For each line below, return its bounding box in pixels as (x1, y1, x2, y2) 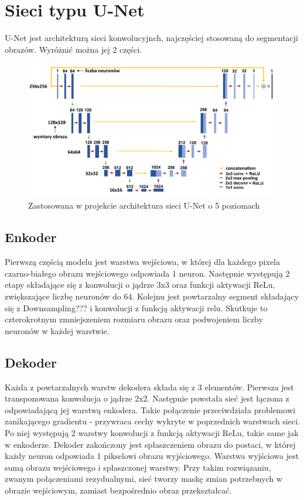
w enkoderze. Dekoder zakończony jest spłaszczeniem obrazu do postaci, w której (5, 438, 296, 450)
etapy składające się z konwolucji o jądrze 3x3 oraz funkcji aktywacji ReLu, (5, 278, 275, 291)
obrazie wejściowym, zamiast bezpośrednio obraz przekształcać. (5, 484, 232, 496)
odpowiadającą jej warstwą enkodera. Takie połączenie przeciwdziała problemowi (5, 403, 296, 416)
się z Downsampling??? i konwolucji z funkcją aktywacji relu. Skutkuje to (5, 301, 268, 314)
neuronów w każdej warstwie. (5, 324, 110, 336)
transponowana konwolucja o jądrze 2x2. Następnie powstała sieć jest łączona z (5, 392, 289, 404)
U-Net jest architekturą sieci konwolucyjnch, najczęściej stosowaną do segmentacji (5, 32, 298, 44)
